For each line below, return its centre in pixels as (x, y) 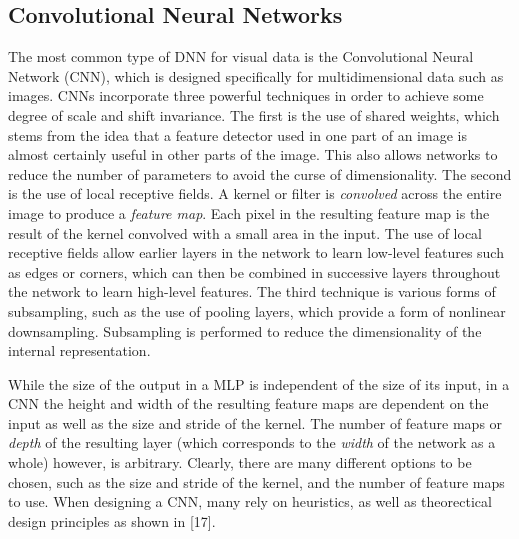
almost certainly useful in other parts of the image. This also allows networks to (253, 154)
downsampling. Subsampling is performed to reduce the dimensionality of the (245, 330)
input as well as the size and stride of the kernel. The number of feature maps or (255, 422)
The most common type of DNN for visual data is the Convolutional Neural (241, 56)
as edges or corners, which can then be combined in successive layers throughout (254, 271)
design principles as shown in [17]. (112, 520)
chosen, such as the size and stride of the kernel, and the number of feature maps (256, 481)
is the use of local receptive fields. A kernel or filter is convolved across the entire (255, 193)
